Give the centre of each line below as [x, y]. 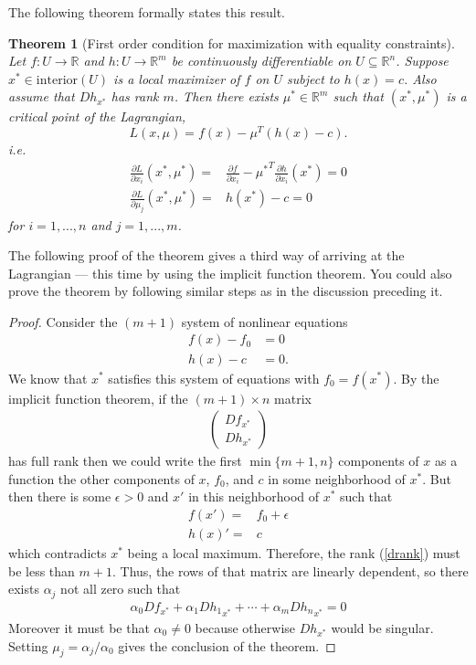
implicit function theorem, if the [98, 398]
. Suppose [422, 61]
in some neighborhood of [337, 478]
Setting [28, 645]
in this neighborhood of [254, 496]
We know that [48, 378]
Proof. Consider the [63, 321]
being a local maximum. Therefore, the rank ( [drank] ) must [294, 553]
